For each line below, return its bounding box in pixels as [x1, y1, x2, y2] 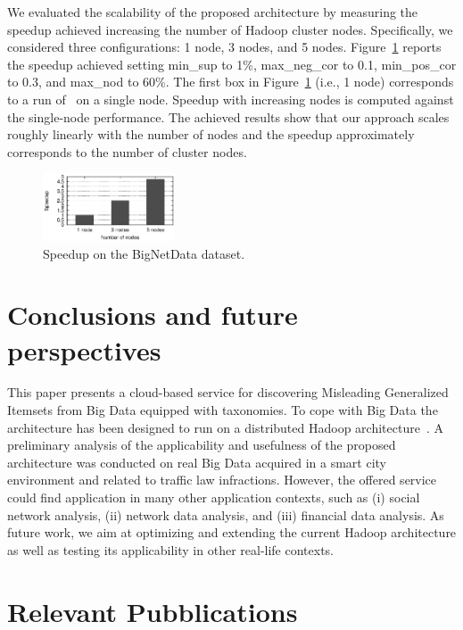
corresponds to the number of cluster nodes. [7, 142, 247, 161]
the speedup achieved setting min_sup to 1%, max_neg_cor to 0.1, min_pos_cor [7, 54, 457, 73]
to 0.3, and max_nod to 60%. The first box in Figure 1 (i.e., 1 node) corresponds [7, 72, 454, 91]
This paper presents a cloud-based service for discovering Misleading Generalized [7, 383, 449, 402]
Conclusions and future [7, 296, 298, 333]
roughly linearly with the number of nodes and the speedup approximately [7, 125, 415, 144]
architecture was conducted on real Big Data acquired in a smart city [7, 452, 386, 471]
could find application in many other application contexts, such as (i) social [7, 488, 420, 507]
